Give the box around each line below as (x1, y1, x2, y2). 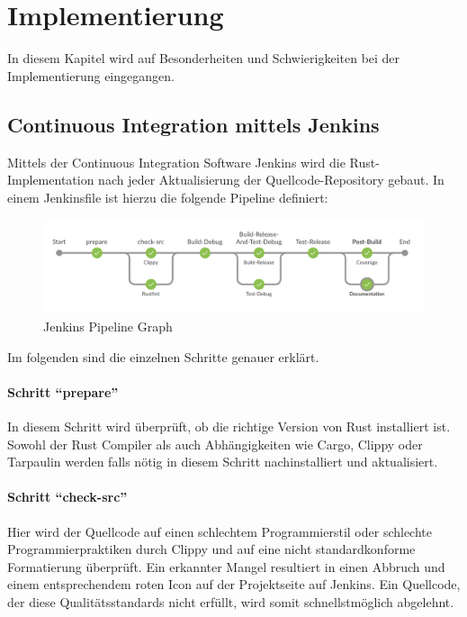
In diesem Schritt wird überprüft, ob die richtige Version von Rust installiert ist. (7, 417, 451, 436)
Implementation (7, 170, 94, 189)
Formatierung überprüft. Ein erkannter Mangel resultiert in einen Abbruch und (7, 557, 445, 576)
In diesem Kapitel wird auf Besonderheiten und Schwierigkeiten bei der (7, 49, 400, 68)
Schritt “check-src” (7, 487, 128, 506)
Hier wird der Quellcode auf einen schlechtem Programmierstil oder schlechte (7, 522, 432, 540)
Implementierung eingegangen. (7, 66, 175, 85)
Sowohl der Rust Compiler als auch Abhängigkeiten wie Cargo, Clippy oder (7, 434, 423, 453)
